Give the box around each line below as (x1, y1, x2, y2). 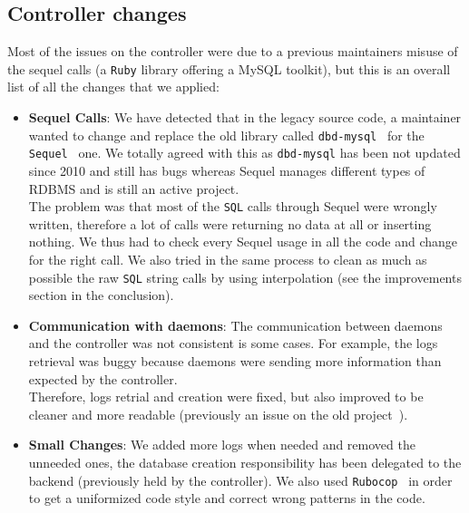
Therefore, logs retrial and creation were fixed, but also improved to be (28, 387, 424, 406)
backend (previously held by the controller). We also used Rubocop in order (28, 470, 453, 489)
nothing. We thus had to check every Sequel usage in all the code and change (28, 232, 458, 251)
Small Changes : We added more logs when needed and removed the (28, 435, 415, 454)
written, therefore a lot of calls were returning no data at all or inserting (28, 214, 432, 233)
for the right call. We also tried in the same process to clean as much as (28, 249, 427, 268)
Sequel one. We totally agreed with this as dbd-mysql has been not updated (28, 143, 461, 162)
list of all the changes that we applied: (7, 77, 220, 96)
